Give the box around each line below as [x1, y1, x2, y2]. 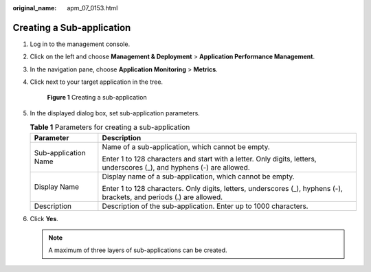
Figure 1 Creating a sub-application [47, 93, 147, 102]
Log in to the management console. [30, 40, 131, 48]
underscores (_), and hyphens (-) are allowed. [102, 162, 250, 172]
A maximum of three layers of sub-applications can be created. [48, 246, 227, 254]
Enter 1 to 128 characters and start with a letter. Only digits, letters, [102, 154, 317, 163]
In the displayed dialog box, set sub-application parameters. [30, 109, 201, 117]
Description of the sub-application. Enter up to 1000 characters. [102, 201, 308, 211]
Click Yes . [30, 214, 58, 223]
